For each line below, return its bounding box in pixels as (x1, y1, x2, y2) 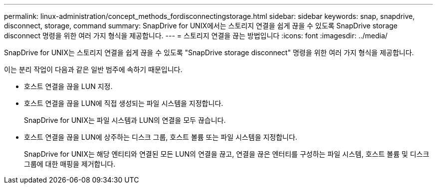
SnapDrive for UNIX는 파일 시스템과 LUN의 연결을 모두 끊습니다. (24, 116, 226, 124)
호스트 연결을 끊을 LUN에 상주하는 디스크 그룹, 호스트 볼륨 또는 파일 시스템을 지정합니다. (24, 133, 297, 141)
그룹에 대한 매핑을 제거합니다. (24, 160, 116, 168)
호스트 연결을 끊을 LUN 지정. (24, 82, 113, 91)
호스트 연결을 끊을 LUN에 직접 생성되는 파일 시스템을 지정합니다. (24, 99, 223, 107)
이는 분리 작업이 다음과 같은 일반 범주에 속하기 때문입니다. (4, 65, 183, 74)
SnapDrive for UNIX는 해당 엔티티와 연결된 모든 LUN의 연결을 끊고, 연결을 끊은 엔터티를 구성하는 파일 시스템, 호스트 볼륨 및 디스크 (24, 150, 430, 158)
